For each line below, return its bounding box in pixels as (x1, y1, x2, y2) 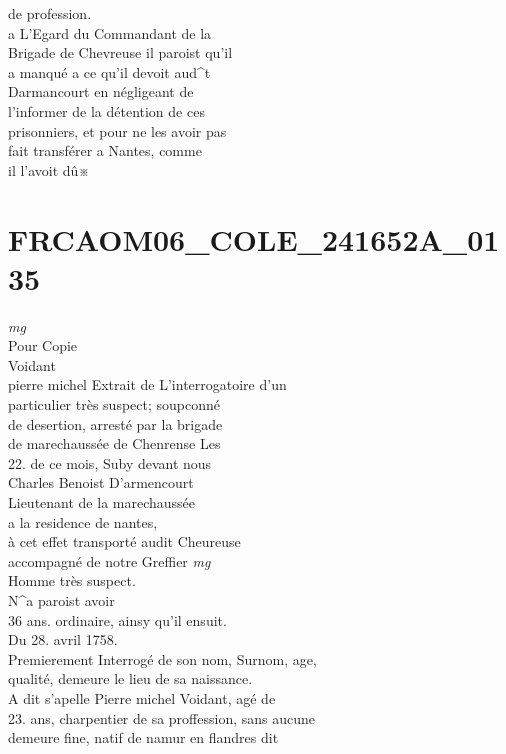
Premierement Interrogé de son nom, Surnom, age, (8, 648, 317, 669)
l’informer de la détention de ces (8, 100, 205, 121)
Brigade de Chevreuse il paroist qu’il (8, 42, 233, 63)
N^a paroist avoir (8, 589, 115, 610)
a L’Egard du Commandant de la (8, 22, 212, 43)
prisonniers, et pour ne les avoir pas (8, 120, 227, 141)
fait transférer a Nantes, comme (8, 140, 202, 161)
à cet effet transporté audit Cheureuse (8, 531, 241, 552)
